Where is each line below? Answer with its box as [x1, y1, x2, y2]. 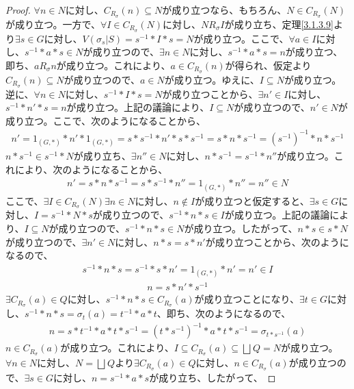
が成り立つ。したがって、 [184, 221, 298, 236]
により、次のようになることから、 [14, 162, 168, 176]
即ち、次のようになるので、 [166, 306, 291, 321]
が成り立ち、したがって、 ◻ [149, 370, 276, 384]
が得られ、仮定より [225, 58, 312, 72]
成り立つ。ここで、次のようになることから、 [5, 113, 206, 127]
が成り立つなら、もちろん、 [162, 3, 287, 16]
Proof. [5, 3, 31, 16]
